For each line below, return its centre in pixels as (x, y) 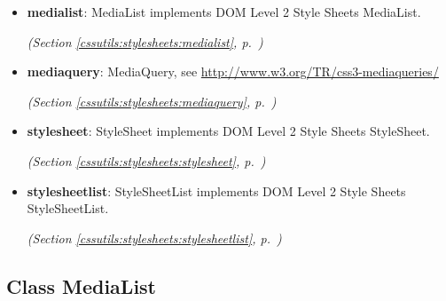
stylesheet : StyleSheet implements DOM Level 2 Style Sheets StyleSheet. (228, 131)
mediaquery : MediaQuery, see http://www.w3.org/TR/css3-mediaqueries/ (233, 71)
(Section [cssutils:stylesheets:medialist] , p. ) (145, 41)
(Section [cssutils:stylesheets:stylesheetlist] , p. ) (154, 238)
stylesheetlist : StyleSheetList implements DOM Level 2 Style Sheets (216, 190)
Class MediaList (82, 285)
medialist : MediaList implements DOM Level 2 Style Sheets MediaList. (224, 12)
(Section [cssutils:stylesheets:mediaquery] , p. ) (152, 101)
